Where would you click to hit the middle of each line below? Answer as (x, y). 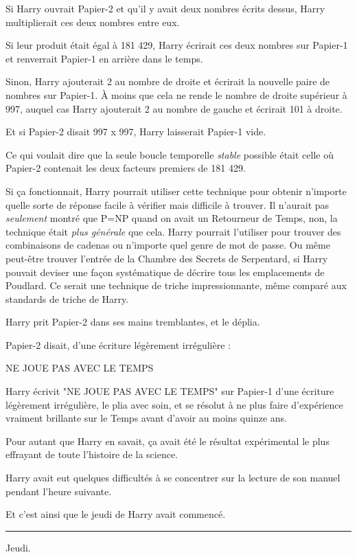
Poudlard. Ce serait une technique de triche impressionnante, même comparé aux (176, 285)
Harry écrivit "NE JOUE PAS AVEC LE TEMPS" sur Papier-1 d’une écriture (170, 391)
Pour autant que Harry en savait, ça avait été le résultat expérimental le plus (168, 441)
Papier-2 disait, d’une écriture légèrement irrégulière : (118, 344)
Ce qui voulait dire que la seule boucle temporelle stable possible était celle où (170, 154)
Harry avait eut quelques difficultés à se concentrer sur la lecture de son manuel (173, 478)
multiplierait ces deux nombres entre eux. (93, 22)
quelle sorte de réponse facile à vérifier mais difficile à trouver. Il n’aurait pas (168, 204)
